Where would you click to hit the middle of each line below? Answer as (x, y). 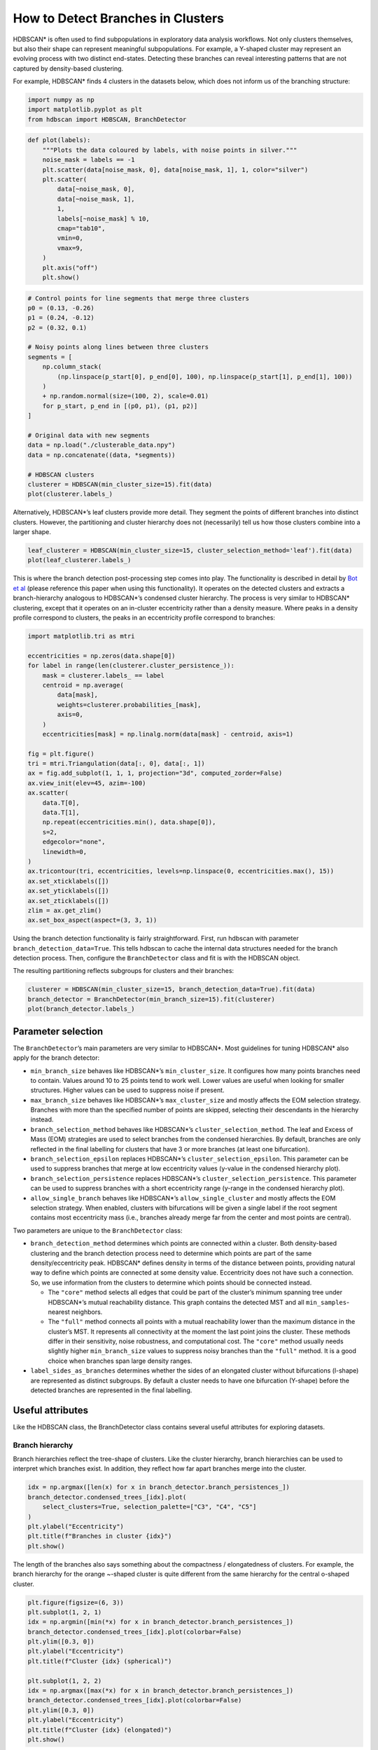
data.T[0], (61, 803)
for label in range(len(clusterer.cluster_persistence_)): (131, 666)
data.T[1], (61, 813)
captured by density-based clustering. (68, 68)
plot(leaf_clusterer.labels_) (79, 560)
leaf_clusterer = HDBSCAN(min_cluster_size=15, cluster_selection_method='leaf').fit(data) (190, 551)
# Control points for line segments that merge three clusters (139, 298)
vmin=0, (70, 238)
